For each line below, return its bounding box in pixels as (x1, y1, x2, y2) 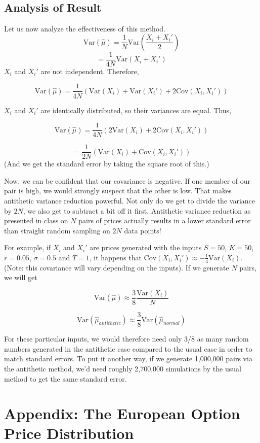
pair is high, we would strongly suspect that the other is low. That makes (4, 185, 232, 196)
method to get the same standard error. (4, 373, 127, 384)
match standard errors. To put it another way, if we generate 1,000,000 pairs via (4, 353, 252, 364)
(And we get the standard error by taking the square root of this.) (4, 158, 209, 169)
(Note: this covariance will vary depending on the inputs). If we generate (4, 262, 229, 272)
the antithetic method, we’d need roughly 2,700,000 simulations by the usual (4, 363, 241, 373)
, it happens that (89, 252, 142, 262)
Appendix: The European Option (4, 403, 240, 424)
